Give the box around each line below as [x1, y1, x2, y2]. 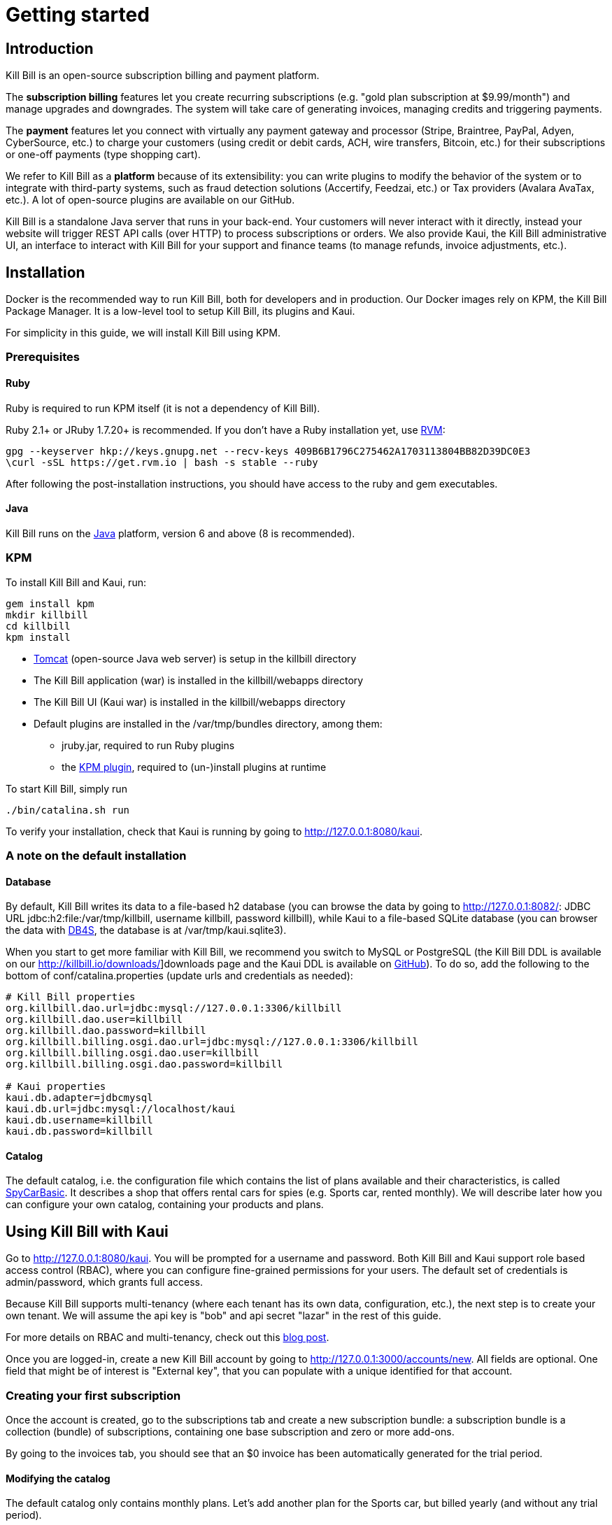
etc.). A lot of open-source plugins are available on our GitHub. [6, 194, 295, 206]
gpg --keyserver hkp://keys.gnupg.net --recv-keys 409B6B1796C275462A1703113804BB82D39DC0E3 [6, 445, 531, 457]
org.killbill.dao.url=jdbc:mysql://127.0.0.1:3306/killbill [6, 1002, 342, 1014]
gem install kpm [6, 597, 94, 609]
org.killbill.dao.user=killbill [6, 1014, 183, 1026]
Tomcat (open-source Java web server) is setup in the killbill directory [34, 652, 357, 665]
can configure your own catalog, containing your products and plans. [6, 1198, 324, 1211]
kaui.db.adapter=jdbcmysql [6, 1092, 153, 1104]
